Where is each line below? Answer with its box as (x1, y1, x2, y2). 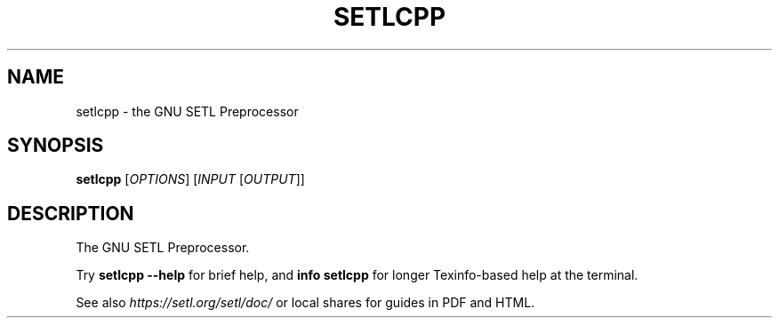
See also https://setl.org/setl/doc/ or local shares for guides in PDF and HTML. (76, 295, 535, 311)
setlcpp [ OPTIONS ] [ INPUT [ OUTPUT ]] (76, 171, 305, 187)
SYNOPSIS (7, 134, 104, 157)
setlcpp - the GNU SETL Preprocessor (76, 103, 299, 119)
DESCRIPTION (7, 202, 134, 225)
